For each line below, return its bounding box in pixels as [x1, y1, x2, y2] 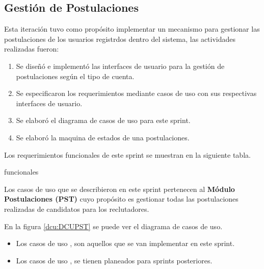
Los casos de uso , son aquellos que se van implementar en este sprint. [16, 238, 235, 249]
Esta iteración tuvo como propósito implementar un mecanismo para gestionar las [4, 23, 260, 34]
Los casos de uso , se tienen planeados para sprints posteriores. [16, 255, 213, 265]
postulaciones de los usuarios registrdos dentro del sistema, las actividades [4, 33, 236, 44]
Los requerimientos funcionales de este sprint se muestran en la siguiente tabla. [4, 149, 251, 160]
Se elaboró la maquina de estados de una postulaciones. [16, 132, 190, 142]
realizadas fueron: [4, 43, 59, 54]
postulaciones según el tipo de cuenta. [16, 70, 135, 81]
